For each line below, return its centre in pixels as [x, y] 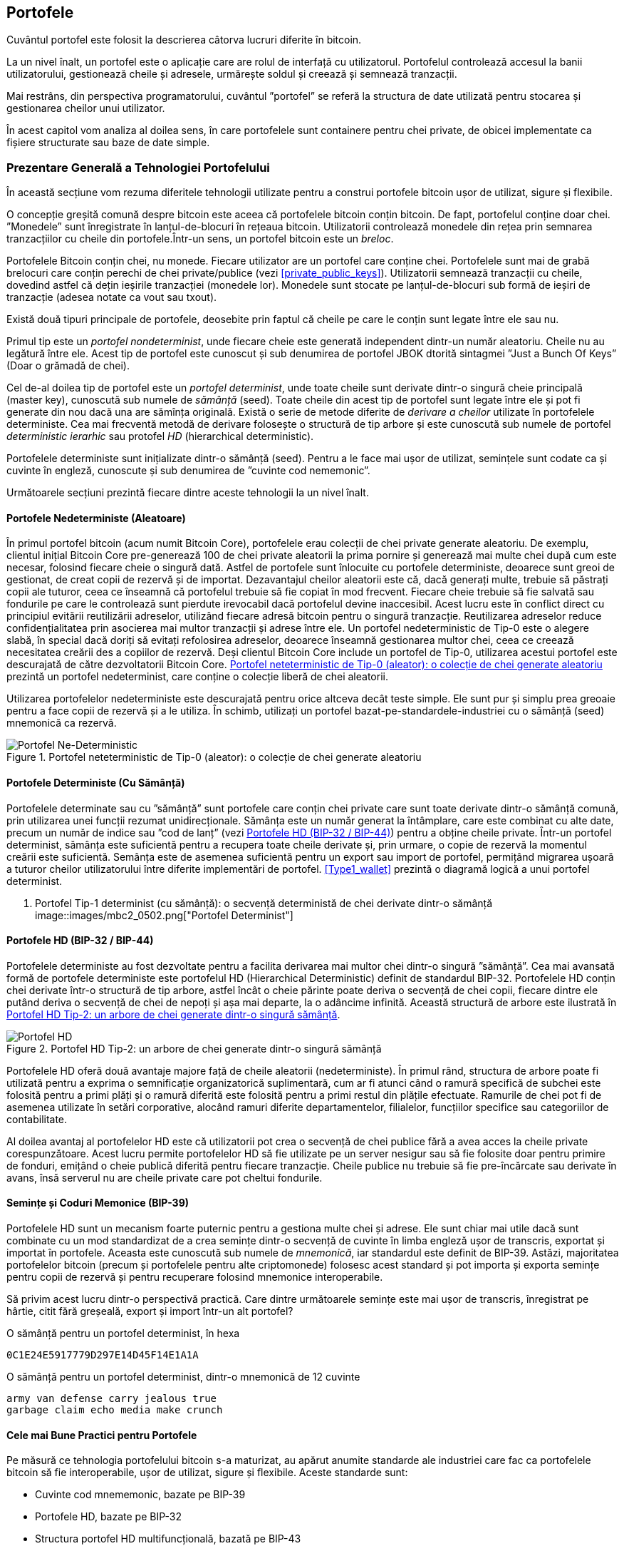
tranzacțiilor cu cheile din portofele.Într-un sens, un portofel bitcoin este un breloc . [200, 239]
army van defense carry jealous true [112, 1399]
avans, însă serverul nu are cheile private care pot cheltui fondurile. [165, 1177]
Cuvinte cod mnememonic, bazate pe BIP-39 [140, 1495]
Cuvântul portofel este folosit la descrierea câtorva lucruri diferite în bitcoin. [184, 40]
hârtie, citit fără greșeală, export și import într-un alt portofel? [150, 1311]
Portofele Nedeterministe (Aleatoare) [96, 518]
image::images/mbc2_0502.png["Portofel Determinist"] [164, 915]
